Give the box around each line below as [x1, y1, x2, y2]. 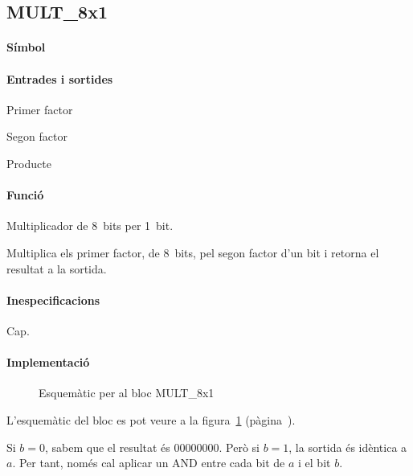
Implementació [6, 354, 90, 371]
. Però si [219, 438, 260, 455]
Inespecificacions [6, 291, 100, 308]
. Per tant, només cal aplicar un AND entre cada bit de [12, 454, 285, 471]
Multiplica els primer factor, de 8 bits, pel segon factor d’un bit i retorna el [6, 244, 379, 261]
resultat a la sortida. [6, 260, 107, 277]
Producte [6, 154, 51, 171]
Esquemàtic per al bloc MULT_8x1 [39, 384, 215, 401]
